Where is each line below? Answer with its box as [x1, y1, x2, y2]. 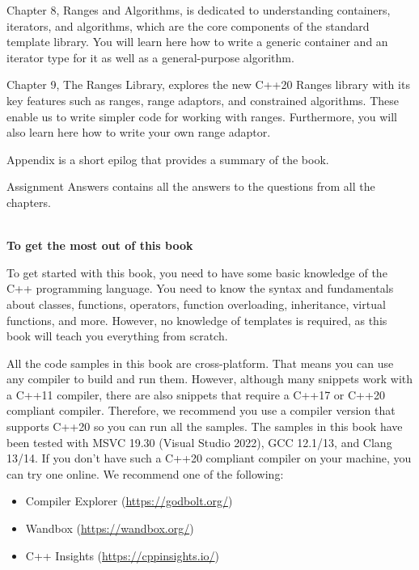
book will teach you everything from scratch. [6, 327, 228, 344]
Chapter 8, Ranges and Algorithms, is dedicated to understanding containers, [6, 2, 391, 18]
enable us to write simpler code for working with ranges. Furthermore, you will [6, 108, 397, 125]
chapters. [6, 193, 51, 210]
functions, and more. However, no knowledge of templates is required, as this [6, 311, 387, 328]
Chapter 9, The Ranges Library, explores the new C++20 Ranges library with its [6, 76, 410, 93]
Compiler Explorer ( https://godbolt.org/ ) [25, 492, 233, 509]
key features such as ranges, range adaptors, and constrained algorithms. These [6, 91, 399, 108]
